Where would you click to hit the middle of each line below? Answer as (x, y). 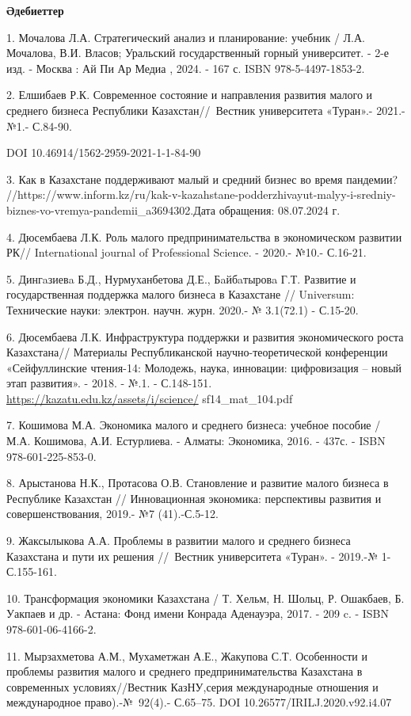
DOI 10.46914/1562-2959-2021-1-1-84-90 (104, 152)
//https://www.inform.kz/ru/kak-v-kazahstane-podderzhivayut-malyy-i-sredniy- (201, 194)
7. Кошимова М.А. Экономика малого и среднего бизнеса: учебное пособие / (194, 425)
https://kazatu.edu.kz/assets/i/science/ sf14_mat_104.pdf (150, 398)
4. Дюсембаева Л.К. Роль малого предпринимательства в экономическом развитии (204, 236)
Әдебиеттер (35, 10)
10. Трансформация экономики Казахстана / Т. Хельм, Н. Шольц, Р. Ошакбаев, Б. (205, 598)
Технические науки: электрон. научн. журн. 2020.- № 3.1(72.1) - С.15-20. (183, 309)
